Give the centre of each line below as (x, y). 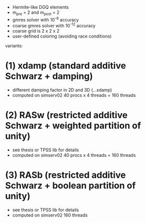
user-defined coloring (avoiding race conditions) (62, 36)
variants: (14, 46)
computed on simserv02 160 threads (50, 215)
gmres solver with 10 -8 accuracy (45, 19)
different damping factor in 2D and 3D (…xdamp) (62, 90)
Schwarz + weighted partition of (73, 126)
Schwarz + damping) (49, 76)
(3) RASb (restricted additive (66, 175)
